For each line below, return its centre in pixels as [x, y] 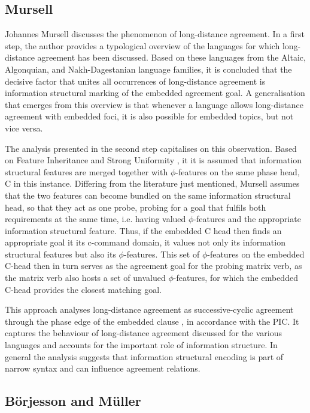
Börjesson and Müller [73, 401]
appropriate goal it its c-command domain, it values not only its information [145, 242]
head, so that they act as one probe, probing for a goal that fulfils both [136, 207]
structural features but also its [60, 254]
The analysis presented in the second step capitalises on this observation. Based [151, 148]
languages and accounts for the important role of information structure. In [141, 345]
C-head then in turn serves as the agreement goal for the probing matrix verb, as [154, 266]
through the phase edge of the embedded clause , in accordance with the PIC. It [152, 321]
